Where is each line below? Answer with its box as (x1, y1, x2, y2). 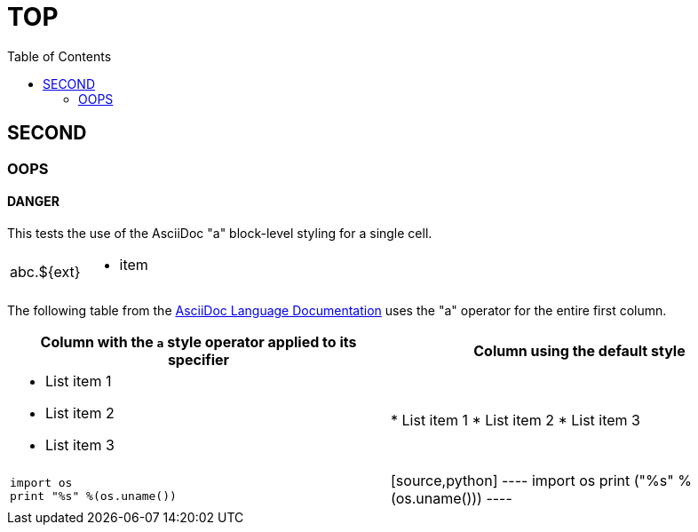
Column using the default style (473, 341, 686, 360)
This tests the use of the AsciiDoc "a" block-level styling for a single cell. (7, 225, 432, 241)
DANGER (7, 194, 59, 210)
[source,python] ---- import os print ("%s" (391, 471, 674, 489)
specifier (167, 350, 230, 369)
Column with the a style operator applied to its (40, 332, 357, 351)
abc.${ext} (10, 262, 81, 281)
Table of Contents (7, 48, 112, 64)
